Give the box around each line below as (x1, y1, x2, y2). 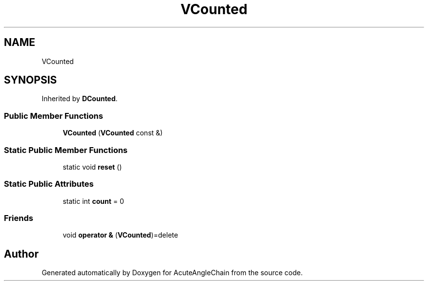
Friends (4, 213, 33, 223)
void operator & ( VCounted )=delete (63, 231, 178, 240)
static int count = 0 (63, 197, 124, 205)
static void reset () (63, 162, 122, 171)
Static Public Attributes (4, 179, 94, 189)
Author (4, 247, 39, 260)
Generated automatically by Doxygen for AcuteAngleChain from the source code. (42, 268, 303, 277)
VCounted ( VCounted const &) (63, 129, 163, 137)
